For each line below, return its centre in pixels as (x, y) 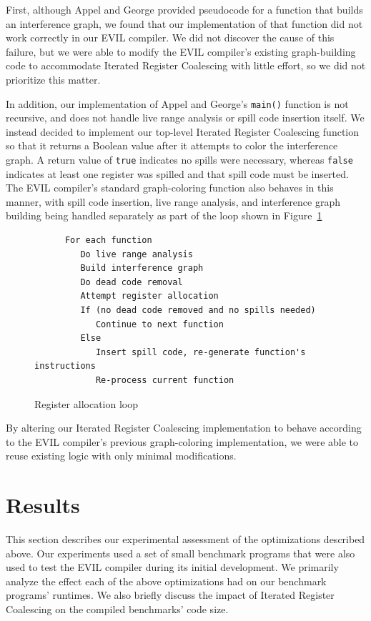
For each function (108, 240)
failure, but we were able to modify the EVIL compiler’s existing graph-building (181, 51)
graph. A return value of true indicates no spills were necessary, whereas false (179, 159)
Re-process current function (165, 380)
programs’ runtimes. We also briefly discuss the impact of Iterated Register (170, 595)
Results (43, 505)
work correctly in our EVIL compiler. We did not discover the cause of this (170, 38)
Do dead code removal (132, 282)
